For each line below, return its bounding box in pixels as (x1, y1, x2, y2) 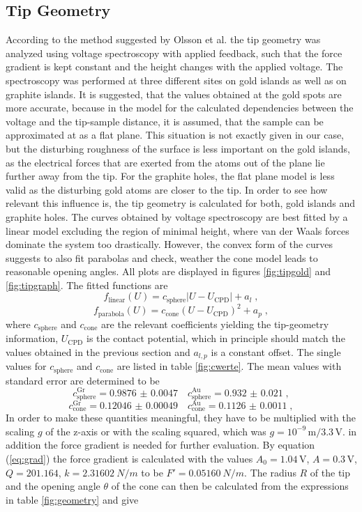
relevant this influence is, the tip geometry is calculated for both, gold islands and (6, 196, 356, 210)
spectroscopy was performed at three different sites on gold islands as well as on (6, 72, 347, 87)
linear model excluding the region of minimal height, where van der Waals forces (6, 223, 349, 238)
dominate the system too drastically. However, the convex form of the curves (6, 237, 333, 251)
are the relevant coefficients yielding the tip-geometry (101, 316, 329, 331)
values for (6, 359, 47, 373)
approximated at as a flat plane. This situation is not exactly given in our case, (6, 127, 345, 142)
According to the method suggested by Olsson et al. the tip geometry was (6, 32, 321, 47)
